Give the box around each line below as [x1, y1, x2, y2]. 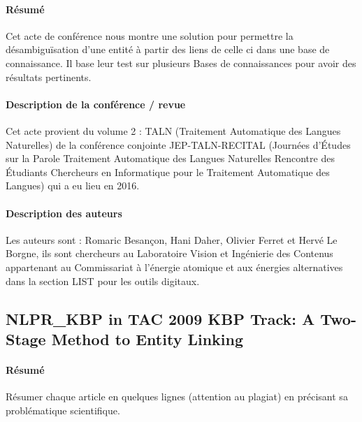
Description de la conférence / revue [6, 96, 186, 111]
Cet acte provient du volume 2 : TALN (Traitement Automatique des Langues [6, 123, 341, 138]
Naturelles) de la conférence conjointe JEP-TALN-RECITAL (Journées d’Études [6, 137, 351, 152]
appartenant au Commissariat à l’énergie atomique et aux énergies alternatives [6, 259, 343, 274]
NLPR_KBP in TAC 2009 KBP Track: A [6, 307, 315, 329]
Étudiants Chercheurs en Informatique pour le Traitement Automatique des [6, 164, 330, 179]
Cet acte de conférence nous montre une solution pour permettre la [6, 28, 294, 43]
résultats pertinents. [6, 69, 92, 84]
